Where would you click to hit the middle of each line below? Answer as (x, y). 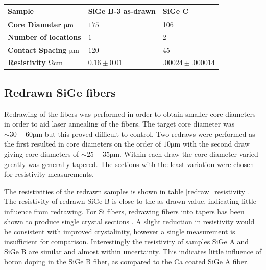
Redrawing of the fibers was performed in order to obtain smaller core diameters (130, 113)
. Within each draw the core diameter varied (189, 154)
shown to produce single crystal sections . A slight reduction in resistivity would (129, 221)
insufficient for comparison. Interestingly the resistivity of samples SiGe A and (127, 241)
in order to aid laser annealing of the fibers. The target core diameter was (119, 124)
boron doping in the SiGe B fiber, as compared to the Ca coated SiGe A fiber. (127, 261)
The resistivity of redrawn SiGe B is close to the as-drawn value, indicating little (130, 201)
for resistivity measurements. (49, 174)
